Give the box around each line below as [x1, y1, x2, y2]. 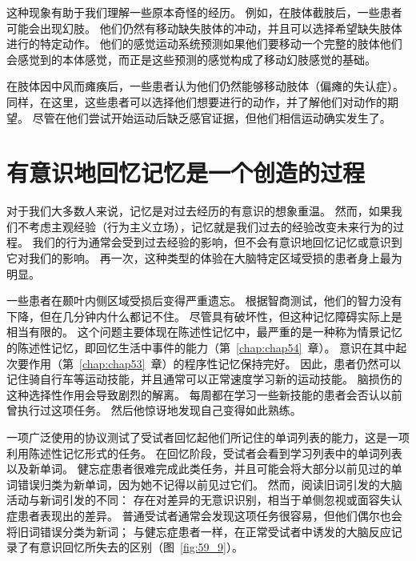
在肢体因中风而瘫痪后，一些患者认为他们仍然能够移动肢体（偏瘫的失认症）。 [6, 78, 404, 94]
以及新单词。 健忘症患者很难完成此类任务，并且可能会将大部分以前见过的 [6, 460, 391, 477]
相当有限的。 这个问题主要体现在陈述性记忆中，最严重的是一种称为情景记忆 [6, 323, 402, 340]
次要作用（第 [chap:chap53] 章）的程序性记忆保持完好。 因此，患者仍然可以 [6, 355, 402, 371]
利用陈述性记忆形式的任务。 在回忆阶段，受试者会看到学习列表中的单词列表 [6, 444, 402, 461]
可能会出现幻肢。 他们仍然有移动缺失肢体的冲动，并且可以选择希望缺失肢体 [6, 19, 402, 36]
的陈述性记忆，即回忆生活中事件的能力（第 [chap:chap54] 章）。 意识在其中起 [6, 339, 407, 356]
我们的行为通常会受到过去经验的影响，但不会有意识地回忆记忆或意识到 [32, 234, 402, 250]
